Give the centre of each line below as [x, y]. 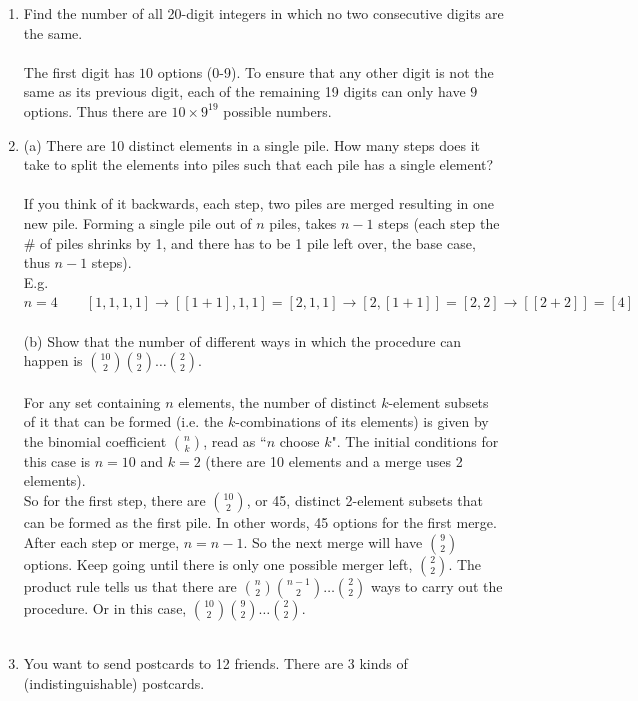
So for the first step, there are [114, 500]
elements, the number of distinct [277, 401]
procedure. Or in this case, [105, 607]
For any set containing [92, 401]
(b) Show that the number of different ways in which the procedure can [242, 340]
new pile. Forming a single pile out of [137, 222]
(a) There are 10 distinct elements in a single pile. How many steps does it [252, 144]
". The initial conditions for [415, 440]
